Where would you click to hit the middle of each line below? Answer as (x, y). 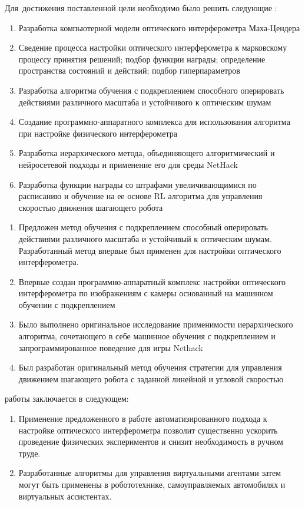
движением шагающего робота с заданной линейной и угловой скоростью (151, 378)
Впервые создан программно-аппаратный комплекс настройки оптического (152, 281)
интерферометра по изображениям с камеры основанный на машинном (146, 293)
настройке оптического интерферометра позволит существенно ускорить (148, 430)
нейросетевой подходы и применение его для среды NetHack (128, 164)
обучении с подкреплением (67, 304)
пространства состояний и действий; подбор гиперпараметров (129, 70)
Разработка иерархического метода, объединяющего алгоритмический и (147, 153)
